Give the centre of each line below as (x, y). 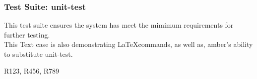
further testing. (27, 34)
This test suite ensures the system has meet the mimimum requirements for (119, 25)
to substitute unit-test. (38, 54)
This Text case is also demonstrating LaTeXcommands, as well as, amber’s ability (128, 44)
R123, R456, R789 (32, 70)
